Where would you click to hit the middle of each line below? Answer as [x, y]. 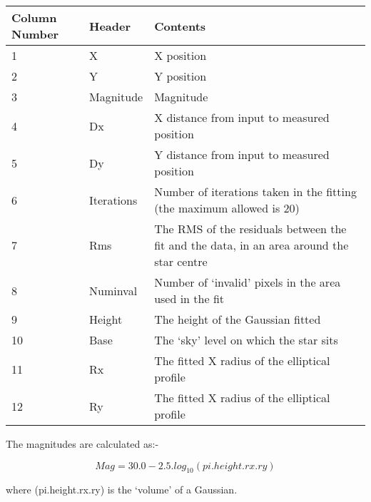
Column [34, 17]
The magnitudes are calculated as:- [82, 444]
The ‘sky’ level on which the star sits [246, 340]
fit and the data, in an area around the [251, 245]
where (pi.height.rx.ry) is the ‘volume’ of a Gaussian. [122, 490]
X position [181, 55]
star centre [181, 261]
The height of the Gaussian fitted [238, 319]
